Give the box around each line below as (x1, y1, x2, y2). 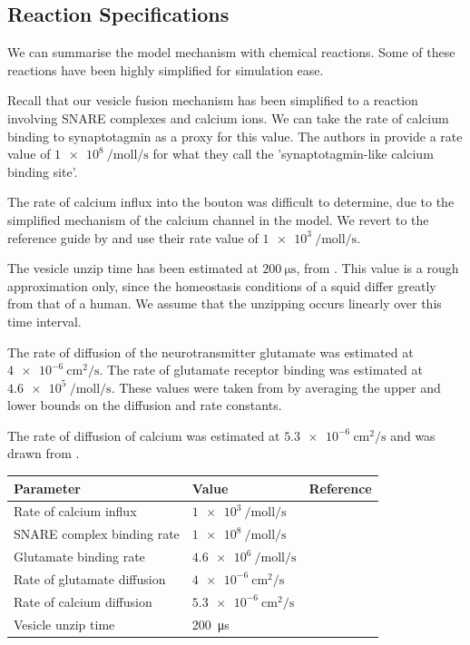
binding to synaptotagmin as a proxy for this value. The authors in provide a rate (7, 126, 463, 145)
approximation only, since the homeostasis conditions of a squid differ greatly (7, 276, 436, 295)
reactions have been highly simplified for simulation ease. (7, 60, 324, 79)
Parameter (14, 478, 81, 497)
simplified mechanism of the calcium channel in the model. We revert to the (7, 210, 429, 229)
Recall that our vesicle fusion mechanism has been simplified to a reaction (7, 91, 418, 110)
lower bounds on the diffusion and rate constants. (7, 396, 282, 415)
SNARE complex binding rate (14, 524, 180, 543)
